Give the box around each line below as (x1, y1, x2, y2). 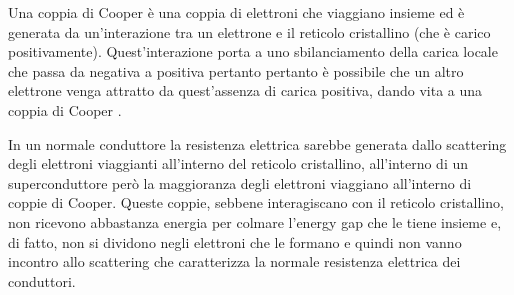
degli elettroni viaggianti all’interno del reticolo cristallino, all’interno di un (8, 153, 469, 174)
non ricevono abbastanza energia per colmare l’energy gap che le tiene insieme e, (8, 211, 502, 232)
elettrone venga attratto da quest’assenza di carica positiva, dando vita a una (8, 80, 483, 101)
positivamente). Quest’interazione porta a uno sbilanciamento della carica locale (8, 41, 498, 62)
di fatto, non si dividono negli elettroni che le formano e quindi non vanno (8, 231, 462, 252)
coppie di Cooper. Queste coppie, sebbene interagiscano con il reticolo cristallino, (8, 192, 504, 213)
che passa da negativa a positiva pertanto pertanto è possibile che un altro (8, 60, 464, 81)
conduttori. (8, 270, 76, 291)
